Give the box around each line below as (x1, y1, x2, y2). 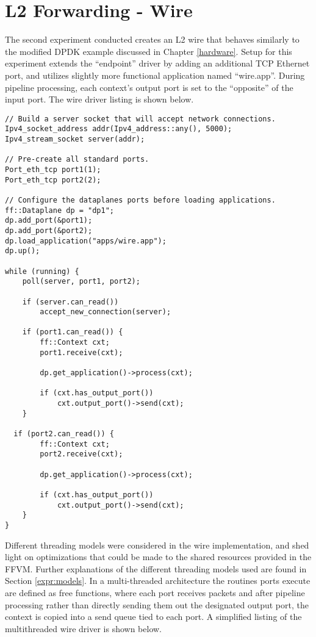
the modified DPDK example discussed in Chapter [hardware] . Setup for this (5, 45, 292, 57)
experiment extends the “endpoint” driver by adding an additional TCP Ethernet (5, 57, 310, 70)
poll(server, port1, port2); (22, 277, 140, 286)
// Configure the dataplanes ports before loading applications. (5, 195, 276, 204)
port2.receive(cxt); (40, 450, 123, 459)
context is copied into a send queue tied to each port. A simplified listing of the (5, 610, 302, 623)
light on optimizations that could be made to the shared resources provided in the (5, 550, 312, 563)
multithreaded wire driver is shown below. (5, 622, 162, 635)
